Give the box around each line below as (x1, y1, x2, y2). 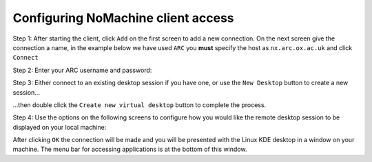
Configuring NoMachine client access (12, 10, 234, 25)
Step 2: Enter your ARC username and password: (12, 66, 152, 74)
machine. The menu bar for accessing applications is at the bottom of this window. (12, 145, 247, 154)
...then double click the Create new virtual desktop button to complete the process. (12, 100, 267, 109)
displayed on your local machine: (12, 123, 107, 131)
